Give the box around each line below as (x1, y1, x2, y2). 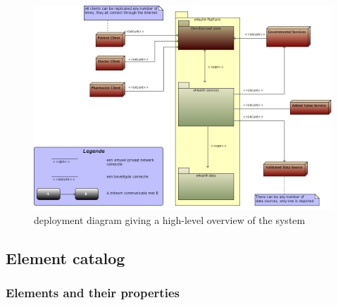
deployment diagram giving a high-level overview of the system (34, 212, 306, 227)
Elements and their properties (6, 284, 180, 301)
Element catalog (6, 247, 125, 268)
